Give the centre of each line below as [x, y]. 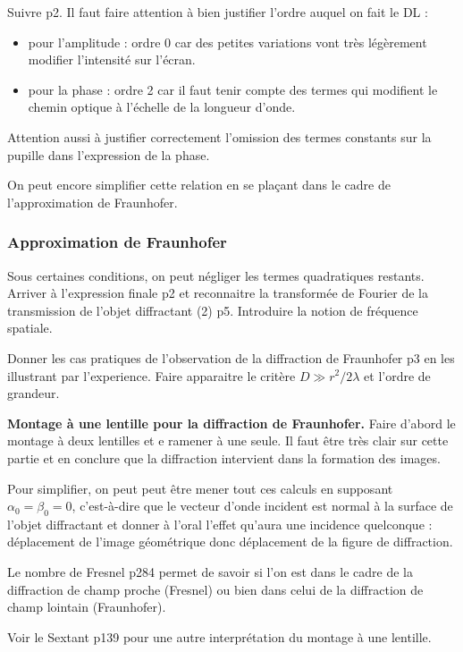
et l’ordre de [397, 375]
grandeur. [34, 393]
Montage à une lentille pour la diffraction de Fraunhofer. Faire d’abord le [231, 423]
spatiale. [30, 328]
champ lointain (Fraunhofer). [87, 607]
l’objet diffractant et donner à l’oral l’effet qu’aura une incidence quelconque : [220, 524]
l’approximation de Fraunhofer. [93, 202]
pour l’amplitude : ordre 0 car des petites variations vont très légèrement [227, 42]
